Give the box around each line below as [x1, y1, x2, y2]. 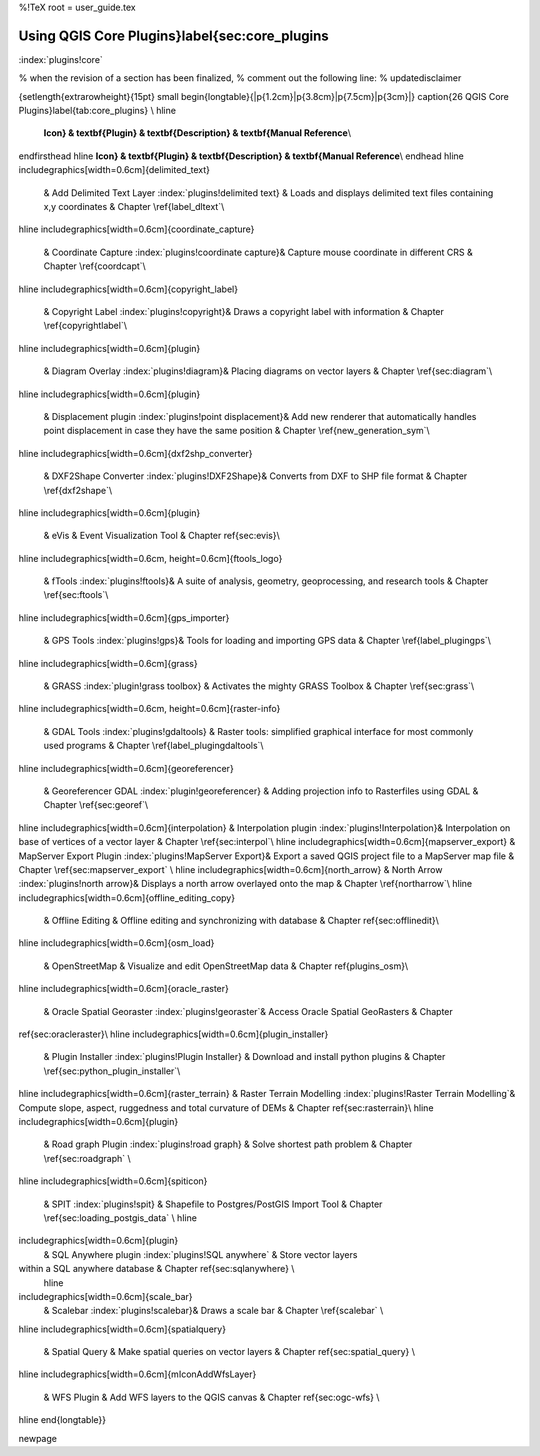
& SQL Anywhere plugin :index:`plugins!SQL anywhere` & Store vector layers [43, 1248, 358, 1260]
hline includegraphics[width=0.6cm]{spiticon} [18, 1175, 208, 1187]
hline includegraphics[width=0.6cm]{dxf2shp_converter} [18, 447, 254, 459]
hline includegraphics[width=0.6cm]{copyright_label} [18, 283, 239, 295]
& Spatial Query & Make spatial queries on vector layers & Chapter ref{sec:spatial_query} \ [43, 1346, 415, 1358]
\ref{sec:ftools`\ [43, 589, 109, 601]
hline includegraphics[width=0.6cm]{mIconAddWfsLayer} [18, 1368, 257, 1380]
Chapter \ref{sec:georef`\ [43, 799, 149, 811]
